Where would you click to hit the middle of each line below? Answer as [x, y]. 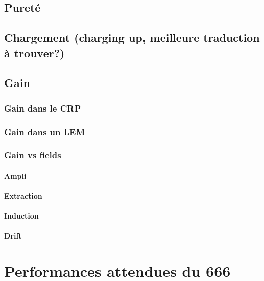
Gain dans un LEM [45, 131]
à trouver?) [34, 52]
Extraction [23, 196]
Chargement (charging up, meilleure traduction [132, 38]
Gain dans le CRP [43, 108]
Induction [21, 216]
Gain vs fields [33, 155]
